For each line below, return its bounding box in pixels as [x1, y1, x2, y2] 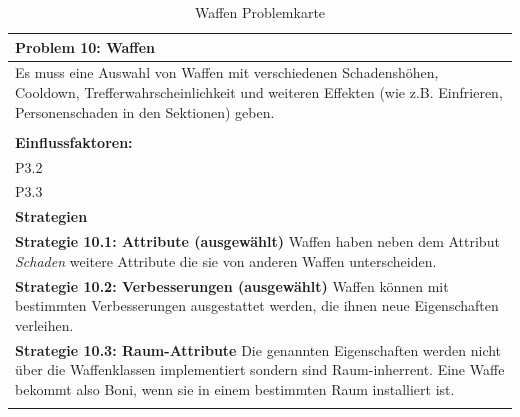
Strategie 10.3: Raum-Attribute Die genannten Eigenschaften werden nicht [15, 339, 502, 360]
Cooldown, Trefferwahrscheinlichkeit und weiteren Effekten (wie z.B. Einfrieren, [15, 82, 503, 103]
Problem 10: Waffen [15, 36, 156, 57]
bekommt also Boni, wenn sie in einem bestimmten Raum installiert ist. [15, 378, 455, 399]
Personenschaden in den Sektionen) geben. [15, 101, 275, 122]
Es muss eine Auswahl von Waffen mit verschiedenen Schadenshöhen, [15, 62, 439, 83]
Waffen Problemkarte [194, 2, 326, 22]
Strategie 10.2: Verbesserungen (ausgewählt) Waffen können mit [15, 275, 449, 296]
